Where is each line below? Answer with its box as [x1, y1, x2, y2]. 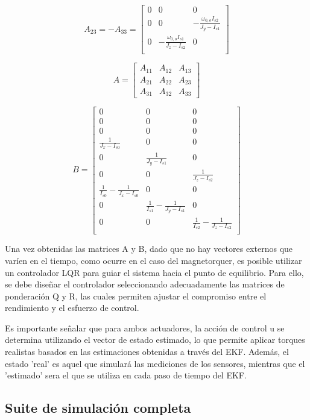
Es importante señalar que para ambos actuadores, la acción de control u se [5, 321, 285, 334]
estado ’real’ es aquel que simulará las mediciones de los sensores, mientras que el [5, 357, 305, 369]
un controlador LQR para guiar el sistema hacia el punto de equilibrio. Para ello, [5, 266, 304, 278]
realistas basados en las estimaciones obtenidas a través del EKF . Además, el [5, 345, 289, 358]
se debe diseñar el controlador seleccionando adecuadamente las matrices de [5, 278, 285, 290]
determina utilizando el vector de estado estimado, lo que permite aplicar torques [5, 333, 305, 346]
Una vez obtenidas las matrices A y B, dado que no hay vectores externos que [5, 242, 293, 255]
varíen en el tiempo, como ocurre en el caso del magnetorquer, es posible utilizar [5, 254, 302, 266]
